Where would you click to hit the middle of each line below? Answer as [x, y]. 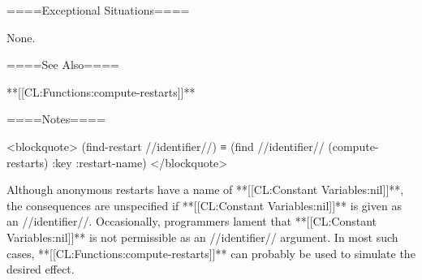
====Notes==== [56, 119]
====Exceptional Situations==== [98, 10]
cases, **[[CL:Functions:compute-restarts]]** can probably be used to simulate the [211, 253]
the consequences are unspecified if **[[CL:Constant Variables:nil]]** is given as [204, 205]
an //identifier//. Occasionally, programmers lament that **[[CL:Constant [192, 221]
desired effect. [41, 269]
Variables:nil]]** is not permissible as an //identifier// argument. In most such [202, 237]
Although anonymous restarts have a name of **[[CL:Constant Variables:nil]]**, [205, 190]
